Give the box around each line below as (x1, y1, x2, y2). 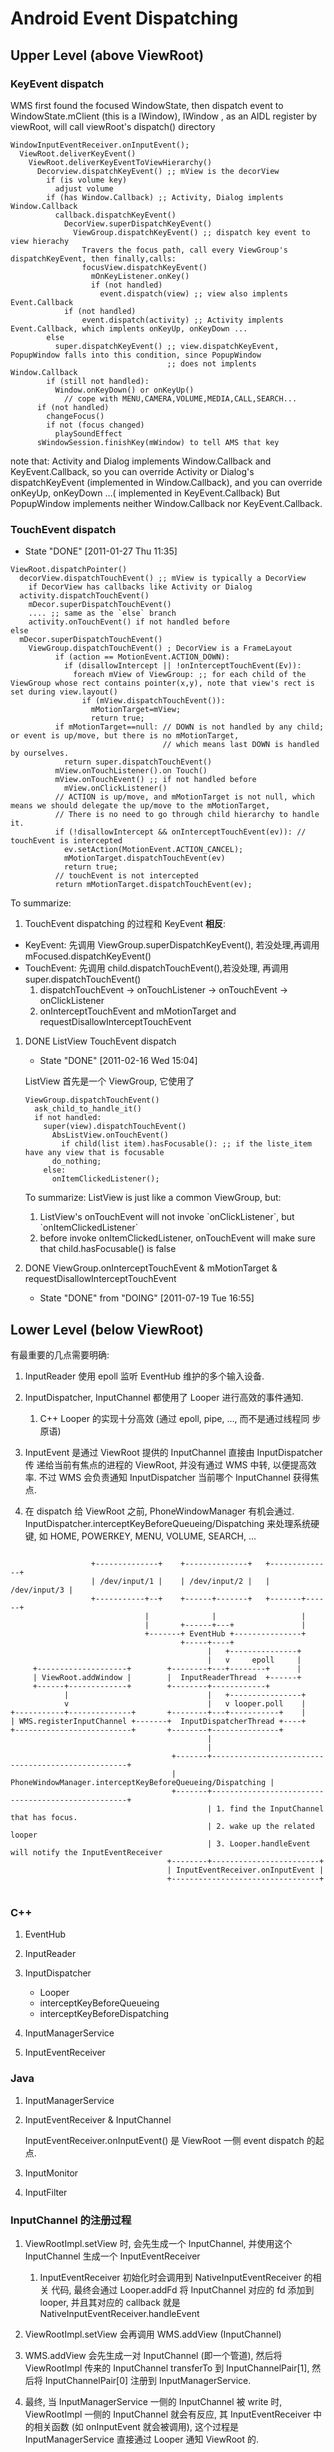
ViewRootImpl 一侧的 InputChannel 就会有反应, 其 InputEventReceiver (24, 2408, 312, 2420)
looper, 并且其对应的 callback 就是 (39, 2296, 181, 2308)
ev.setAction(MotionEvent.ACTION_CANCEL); (63, 845, 244, 855)
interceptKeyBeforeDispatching (39, 2008, 169, 2020)
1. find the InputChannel (216, 1803, 325, 1814)
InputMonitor (24, 2167, 79, 2179)
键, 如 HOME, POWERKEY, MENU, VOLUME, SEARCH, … (24, 1530, 257, 1542)
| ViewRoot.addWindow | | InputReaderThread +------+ (32, 1672, 302, 1682)
